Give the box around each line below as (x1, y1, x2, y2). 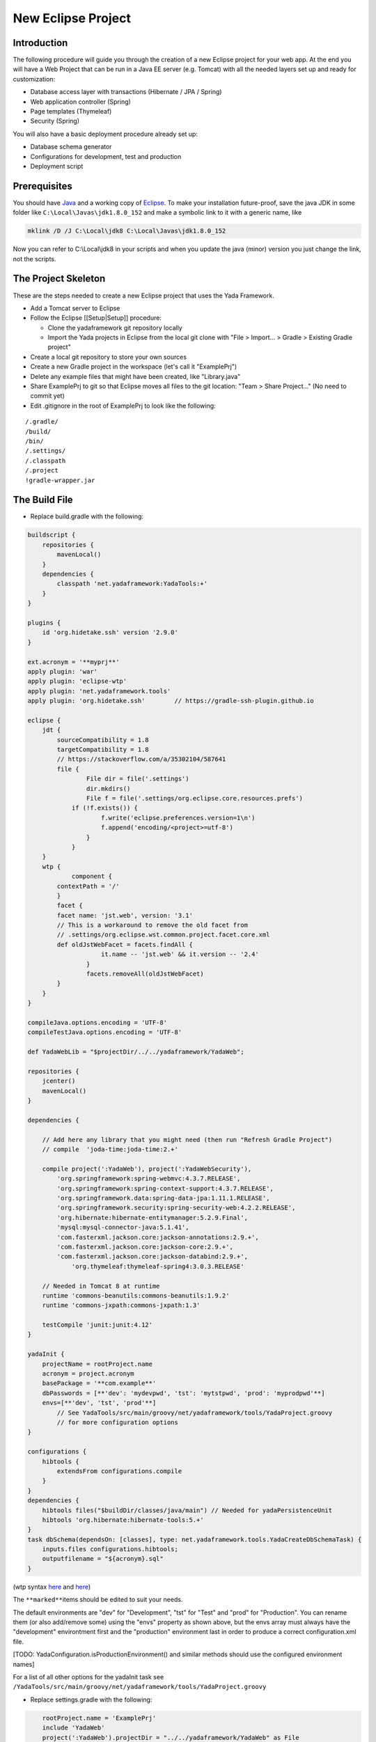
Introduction (13, 37, 68, 49)
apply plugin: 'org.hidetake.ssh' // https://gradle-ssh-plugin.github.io (27, 697, 315, 705)
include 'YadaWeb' (42, 1724, 105, 1732)
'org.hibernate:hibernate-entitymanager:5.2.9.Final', (56, 1213, 249, 1221)
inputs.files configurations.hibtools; (42, 1546, 179, 1553)
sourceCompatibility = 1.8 (56, 736, 149, 743)
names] (13, 1660, 35, 1668)
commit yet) (30, 392, 65, 400)
